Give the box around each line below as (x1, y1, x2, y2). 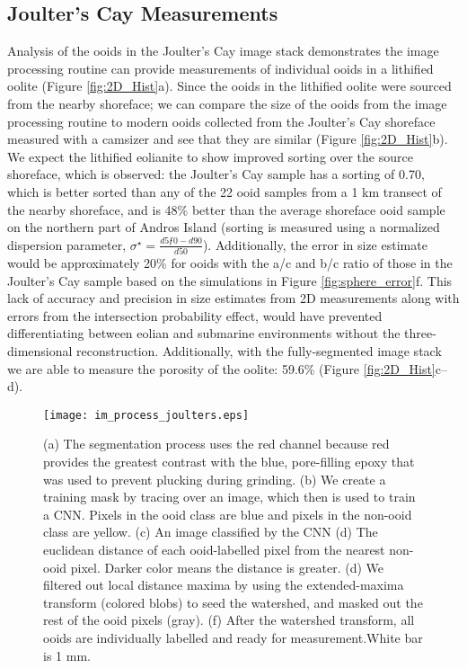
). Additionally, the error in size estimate (202, 235, 427, 254)
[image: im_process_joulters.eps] (43, 408, 250, 422)
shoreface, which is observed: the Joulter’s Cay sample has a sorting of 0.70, (7, 165, 425, 183)
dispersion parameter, (7, 235, 127, 254)
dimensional (7, 342, 73, 361)
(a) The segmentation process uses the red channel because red (43, 434, 390, 453)
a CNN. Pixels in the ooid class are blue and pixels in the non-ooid (43, 504, 412, 523)
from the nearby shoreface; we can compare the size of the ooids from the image (7, 94, 447, 112)
